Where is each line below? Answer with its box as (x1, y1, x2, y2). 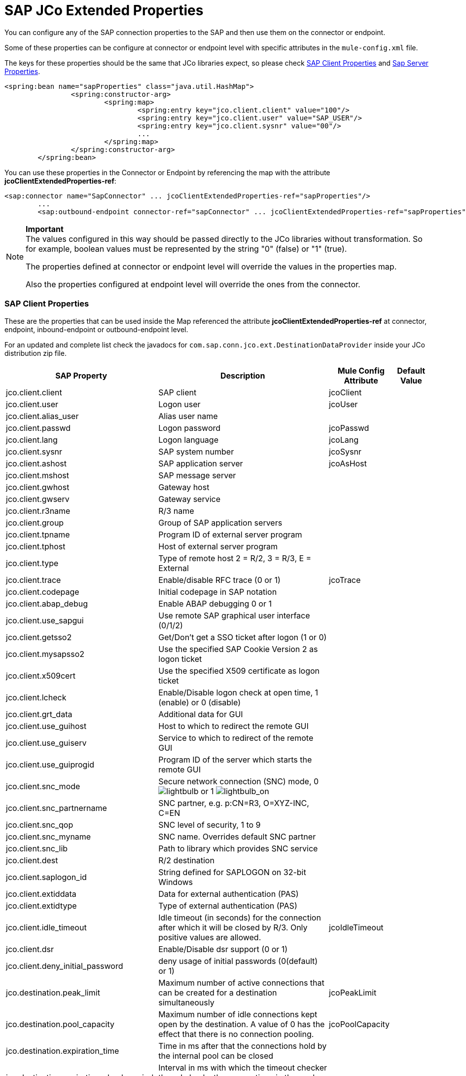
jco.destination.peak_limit (6, 987, 100, 998)
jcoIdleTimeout (329, 922, 384, 932)
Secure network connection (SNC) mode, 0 (158, 776, 319, 786)
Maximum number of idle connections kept (158, 1009, 318, 1019)
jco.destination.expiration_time (6, 1045, 119, 1056)
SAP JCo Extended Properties (4, 2, 204, 19)
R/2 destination (158, 855, 215, 865)
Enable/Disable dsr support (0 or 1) (158, 944, 288, 954)
